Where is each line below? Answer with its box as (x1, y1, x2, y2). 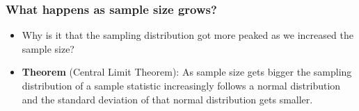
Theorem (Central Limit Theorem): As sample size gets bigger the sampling (22, 65, 352, 79)
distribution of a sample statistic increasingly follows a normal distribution (22, 78, 341, 92)
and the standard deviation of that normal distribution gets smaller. (22, 92, 313, 106)
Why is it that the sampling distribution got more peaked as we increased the (22, 28, 353, 42)
